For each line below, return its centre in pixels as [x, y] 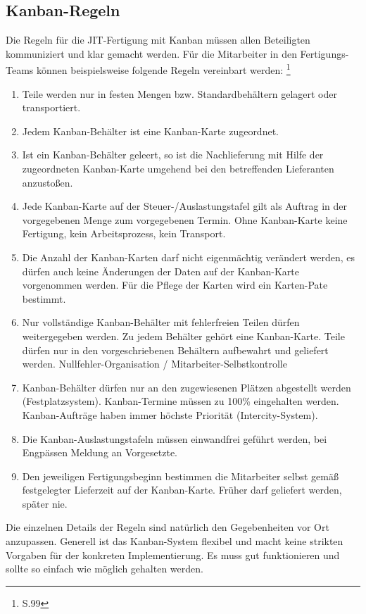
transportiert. [51, 107]
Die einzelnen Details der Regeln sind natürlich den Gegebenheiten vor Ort [168, 527]
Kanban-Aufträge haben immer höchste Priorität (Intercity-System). [170, 414]
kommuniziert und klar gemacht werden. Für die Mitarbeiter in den [151, 53]
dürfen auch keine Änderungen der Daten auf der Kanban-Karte [161, 271]
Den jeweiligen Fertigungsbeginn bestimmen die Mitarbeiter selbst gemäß [180, 476]
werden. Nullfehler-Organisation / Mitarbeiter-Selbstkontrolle [154, 364]
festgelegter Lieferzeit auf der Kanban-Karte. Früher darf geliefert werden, [182, 490]
